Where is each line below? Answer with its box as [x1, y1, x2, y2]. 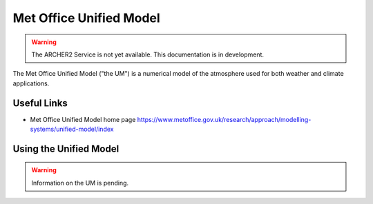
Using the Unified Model [12, 143, 119, 154]
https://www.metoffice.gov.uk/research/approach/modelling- [137, 115, 312, 123]
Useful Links [12, 97, 68, 109]
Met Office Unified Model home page [30, 115, 136, 123]
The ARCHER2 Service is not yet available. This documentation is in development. [31, 50, 265, 59]
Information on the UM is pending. [31, 178, 129, 187]
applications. [12, 79, 50, 88]
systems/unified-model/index [30, 125, 114, 134]
